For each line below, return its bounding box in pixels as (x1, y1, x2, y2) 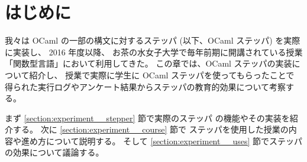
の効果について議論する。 (5, 146, 104, 158)
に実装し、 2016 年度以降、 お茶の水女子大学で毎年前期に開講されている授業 (5, 45, 303, 58)
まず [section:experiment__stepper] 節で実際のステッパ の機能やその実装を (5, 111, 290, 124)
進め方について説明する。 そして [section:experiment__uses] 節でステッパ (21, 134, 303, 147)
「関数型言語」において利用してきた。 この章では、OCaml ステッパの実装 (5, 57, 292, 70)
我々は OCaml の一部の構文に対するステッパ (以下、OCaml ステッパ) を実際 (5, 34, 300, 47)
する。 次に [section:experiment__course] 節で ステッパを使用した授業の (12, 123, 289, 135)
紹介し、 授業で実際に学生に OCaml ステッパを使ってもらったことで (29, 68, 295, 81)
